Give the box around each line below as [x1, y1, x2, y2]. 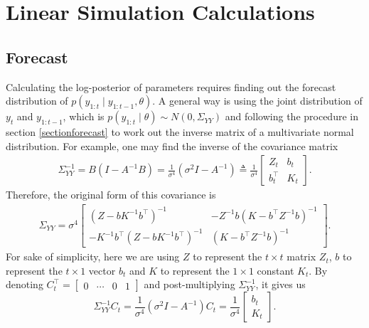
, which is [63, 109, 105, 124]
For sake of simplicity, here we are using [6, 249, 180, 264]
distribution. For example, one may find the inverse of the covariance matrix [6, 138, 338, 153]
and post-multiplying [144, 277, 235, 292]
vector [88, 263, 116, 277]
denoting [6, 277, 43, 292]
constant [257, 263, 294, 277]
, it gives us [255, 277, 306, 292]
